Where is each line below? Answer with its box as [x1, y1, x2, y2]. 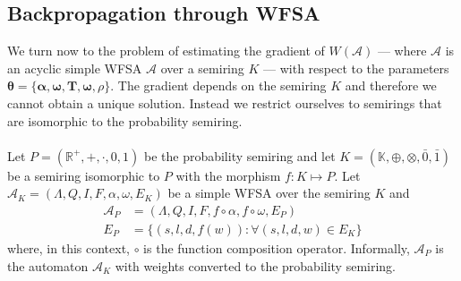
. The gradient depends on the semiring [110, 76, 327, 95]
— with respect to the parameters [263, 58, 449, 77]
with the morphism [175, 166, 281, 184]
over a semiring [160, 58, 244, 77]
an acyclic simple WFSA [7, 58, 142, 77]
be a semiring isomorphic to [7, 166, 160, 184]
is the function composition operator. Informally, [143, 239, 410, 258]
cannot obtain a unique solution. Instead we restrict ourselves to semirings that [7, 93, 442, 112]
